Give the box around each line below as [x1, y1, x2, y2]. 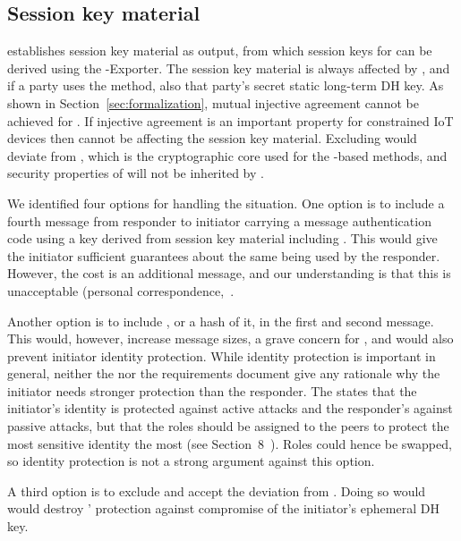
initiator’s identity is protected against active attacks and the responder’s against [7, 399, 453, 418]
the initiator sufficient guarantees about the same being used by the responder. [7, 246, 440, 265]
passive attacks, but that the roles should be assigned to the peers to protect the [7, 417, 449, 435]
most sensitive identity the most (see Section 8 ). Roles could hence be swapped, [7, 434, 452, 452]
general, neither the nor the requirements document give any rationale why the [7, 364, 440, 383]
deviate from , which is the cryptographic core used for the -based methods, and [7, 146, 448, 165]
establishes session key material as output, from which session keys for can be [7, 41, 432, 60]
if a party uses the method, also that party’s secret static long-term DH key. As [7, 76, 444, 95]
